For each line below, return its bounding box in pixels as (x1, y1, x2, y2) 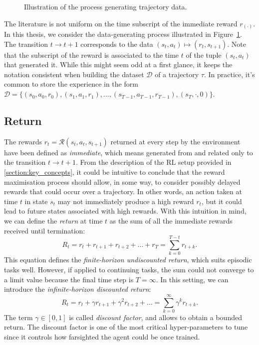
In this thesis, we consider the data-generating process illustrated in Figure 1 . (4, 29, 242, 39)
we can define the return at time (4, 216, 103, 226)
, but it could (201, 196, 242, 206)
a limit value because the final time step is (4, 274, 134, 284)
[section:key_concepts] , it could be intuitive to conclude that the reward (4, 167, 225, 177)
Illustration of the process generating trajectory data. (24, 1, 187, 11)
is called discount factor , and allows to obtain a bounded (69, 312, 242, 322)
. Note (227, 38, 247, 49)
